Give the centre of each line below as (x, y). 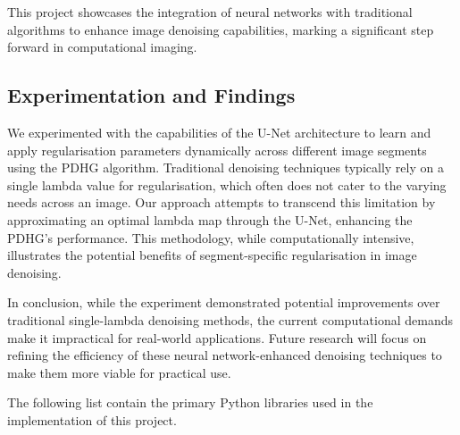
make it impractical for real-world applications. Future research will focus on (217, 337)
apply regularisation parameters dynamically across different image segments (217, 150)
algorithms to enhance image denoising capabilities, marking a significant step (221, 29)
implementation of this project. (92, 419)
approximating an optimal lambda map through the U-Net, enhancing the (210, 219)
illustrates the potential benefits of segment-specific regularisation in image (212, 255)
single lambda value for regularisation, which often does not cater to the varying (227, 184)
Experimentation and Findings (151, 95)
